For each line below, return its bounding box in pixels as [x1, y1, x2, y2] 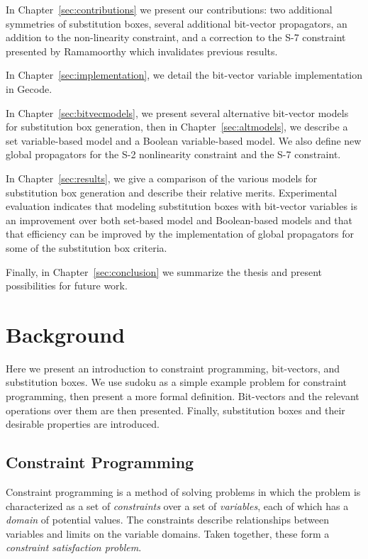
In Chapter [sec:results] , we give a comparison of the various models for [6, 170, 318, 185]
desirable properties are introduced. [6, 416, 160, 431]
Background [6, 319, 126, 348]
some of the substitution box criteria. [6, 240, 167, 255]
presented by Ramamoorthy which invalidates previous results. [6, 43, 278, 58]
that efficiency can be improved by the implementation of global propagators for [6, 226, 355, 241]
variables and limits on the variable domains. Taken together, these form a [6, 526, 330, 541]
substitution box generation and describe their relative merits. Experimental [6, 184, 338, 199]
